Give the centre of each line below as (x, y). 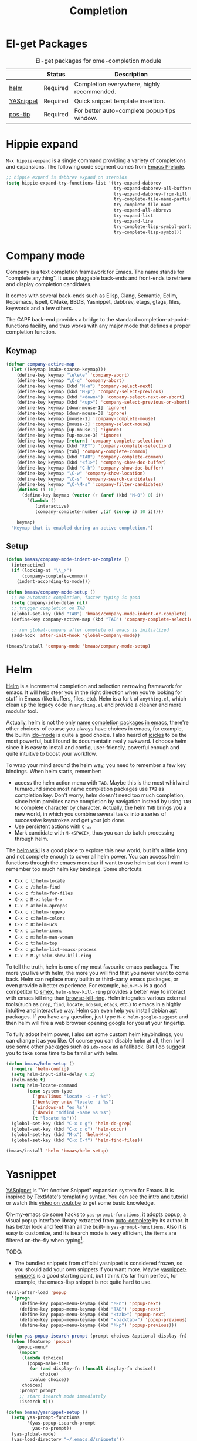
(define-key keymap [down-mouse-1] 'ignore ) (72, 408)
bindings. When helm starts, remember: (54, 771)
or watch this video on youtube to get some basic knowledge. (81, 1203)
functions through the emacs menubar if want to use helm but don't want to (97, 863)
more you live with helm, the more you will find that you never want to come (98, 973)
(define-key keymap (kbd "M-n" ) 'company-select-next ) (85, 386)
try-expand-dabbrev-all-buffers (153, 188)
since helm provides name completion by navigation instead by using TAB (103, 801)
